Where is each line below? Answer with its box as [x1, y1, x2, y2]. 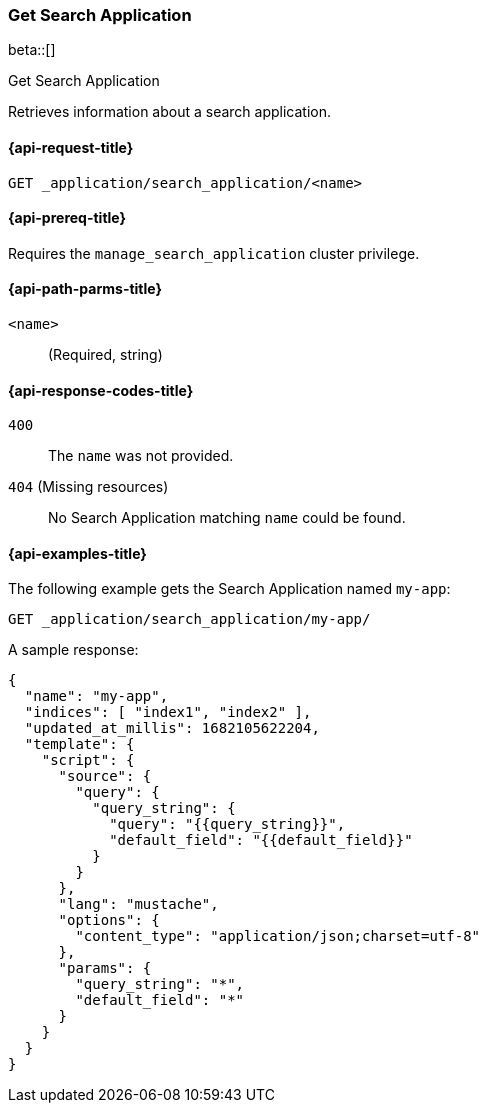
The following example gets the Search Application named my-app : [8, 580, 451, 598]
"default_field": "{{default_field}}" [109, 832, 413, 849]
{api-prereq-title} [8, 209, 127, 227]
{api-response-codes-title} [8, 381, 194, 399]
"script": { [41, 752, 135, 769]
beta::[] [8, 41, 56, 59]
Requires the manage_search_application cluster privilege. [8, 244, 420, 262]
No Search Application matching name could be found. [48, 509, 406, 527]
